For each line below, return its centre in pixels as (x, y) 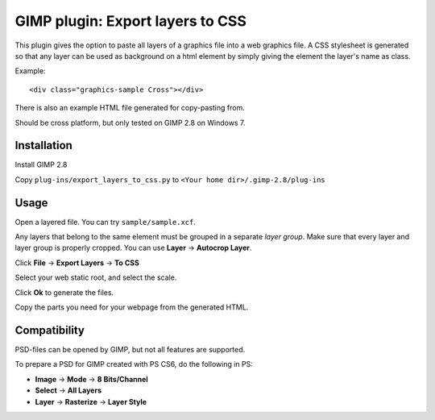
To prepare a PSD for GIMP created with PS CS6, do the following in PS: (134, 364)
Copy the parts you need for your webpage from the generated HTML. (132, 307)
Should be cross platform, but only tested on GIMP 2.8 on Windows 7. (130, 123)
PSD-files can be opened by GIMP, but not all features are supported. (130, 349)
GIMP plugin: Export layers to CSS (131, 21)
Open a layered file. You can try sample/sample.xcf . (106, 222)
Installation (43, 146)
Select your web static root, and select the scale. (96, 277)
